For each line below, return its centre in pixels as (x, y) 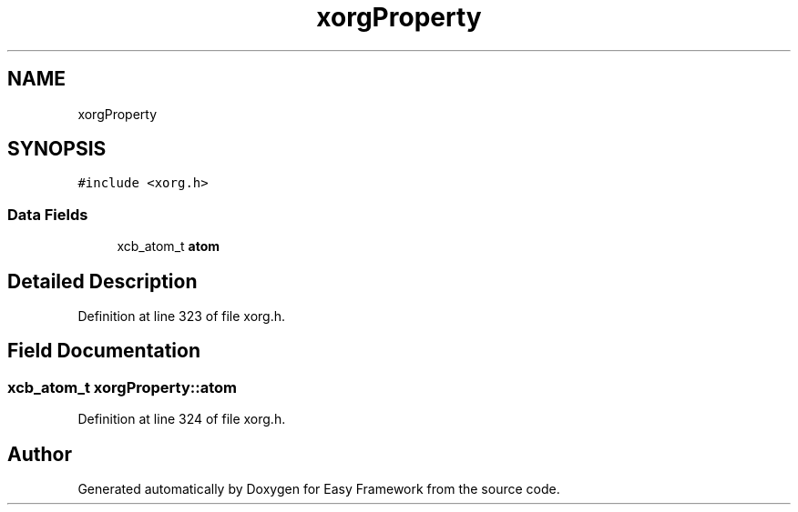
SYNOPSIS (57, 149)
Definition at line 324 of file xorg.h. (182, 419)
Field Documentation (104, 351)
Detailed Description (102, 281)
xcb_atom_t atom (169, 246)
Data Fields (48, 214)
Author (40, 454)
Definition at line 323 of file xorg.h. (182, 316)
